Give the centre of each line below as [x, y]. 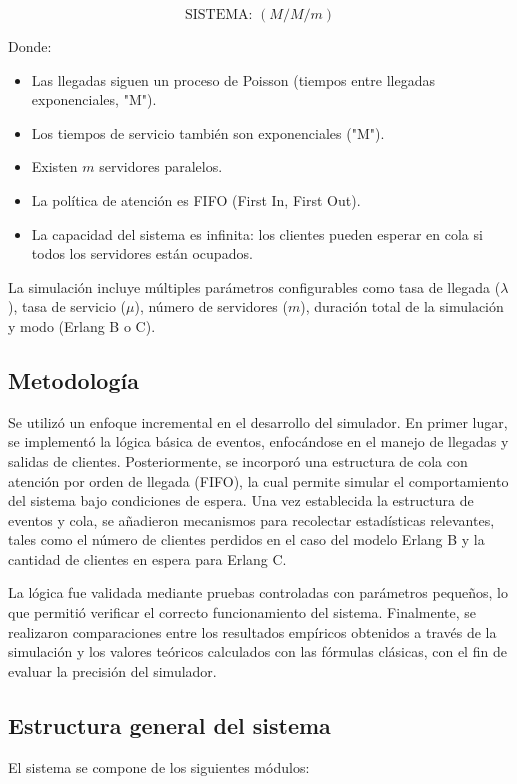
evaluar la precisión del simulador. [112, 670]
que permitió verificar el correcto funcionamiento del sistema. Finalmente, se [242, 612]
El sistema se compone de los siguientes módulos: [159, 766]
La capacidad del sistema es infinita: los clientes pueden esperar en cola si [257, 233]
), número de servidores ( [211, 306]
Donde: [30, 46]
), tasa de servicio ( [67, 306]
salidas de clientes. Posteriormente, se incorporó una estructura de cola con [238, 460]
